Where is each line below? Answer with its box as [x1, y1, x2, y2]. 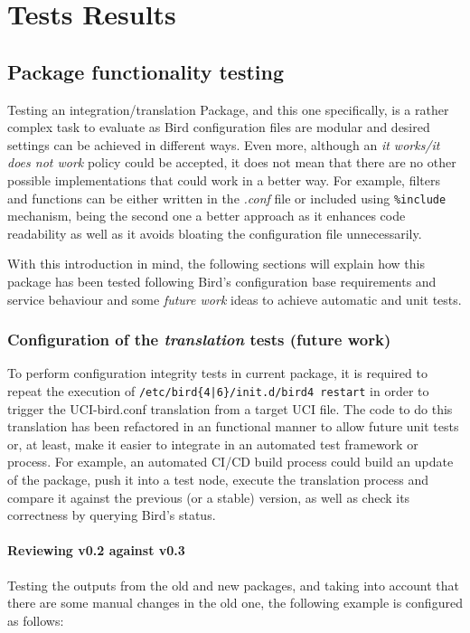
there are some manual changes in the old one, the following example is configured [7, 593, 463, 612]
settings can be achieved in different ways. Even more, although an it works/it [7, 135, 440, 154]
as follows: [7, 610, 64, 629]
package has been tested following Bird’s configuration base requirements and [7, 271, 437, 290]
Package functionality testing [7, 57, 285, 85]
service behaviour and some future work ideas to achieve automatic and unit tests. [7, 289, 462, 308]
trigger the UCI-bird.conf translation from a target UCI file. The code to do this [7, 399, 453, 418]
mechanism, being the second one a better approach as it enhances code [7, 206, 406, 225]
